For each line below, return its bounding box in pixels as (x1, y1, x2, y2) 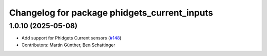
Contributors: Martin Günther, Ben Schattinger (21, 42, 116, 48)
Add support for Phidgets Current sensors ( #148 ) (21, 35, 122, 41)
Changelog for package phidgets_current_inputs (9, 7, 214, 18)
